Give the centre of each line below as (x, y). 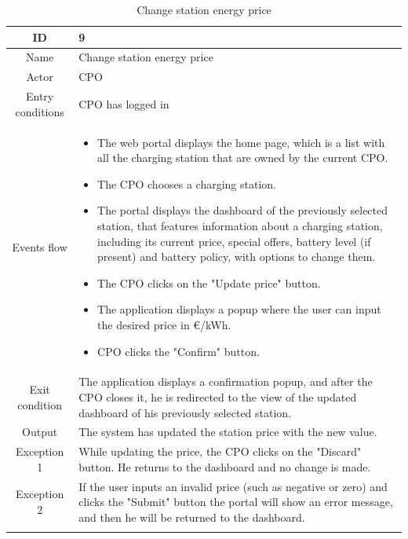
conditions (40, 111)
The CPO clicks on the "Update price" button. (209, 282)
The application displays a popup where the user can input (239, 309)
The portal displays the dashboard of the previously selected (243, 210)
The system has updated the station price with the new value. (228, 432)
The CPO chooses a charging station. (187, 183)
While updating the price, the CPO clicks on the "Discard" (220, 451)
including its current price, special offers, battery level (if (234, 241)
